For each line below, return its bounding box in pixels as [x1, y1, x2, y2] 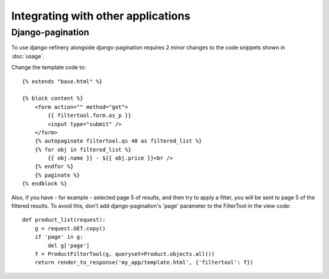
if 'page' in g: [34, 233, 83, 241]
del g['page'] [48, 242, 90, 249]
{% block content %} [22, 95, 83, 102]
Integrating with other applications [11, 9, 191, 23]
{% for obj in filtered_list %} [34, 146, 132, 153]
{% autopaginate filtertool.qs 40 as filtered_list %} [34, 138, 202, 144]
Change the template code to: [11, 64, 87, 71]
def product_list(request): [22, 216, 106, 224]
